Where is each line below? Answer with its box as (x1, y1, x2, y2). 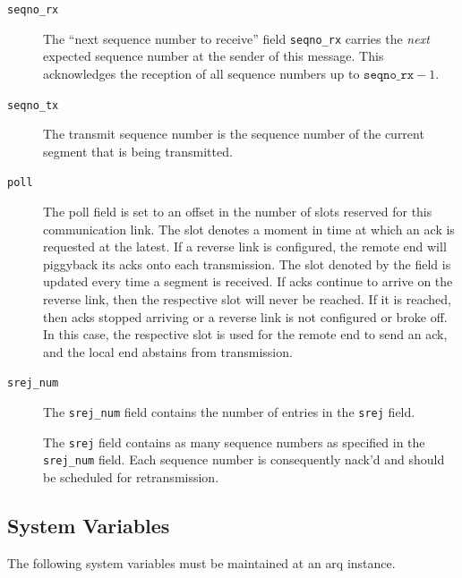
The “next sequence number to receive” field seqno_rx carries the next (43, 29, 430, 47)
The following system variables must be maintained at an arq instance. (7, 553, 396, 572)
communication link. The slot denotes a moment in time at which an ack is (43, 219, 455, 238)
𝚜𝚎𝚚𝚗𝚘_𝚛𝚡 (364, 68, 415, 81)
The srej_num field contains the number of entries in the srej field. (43, 403, 415, 421)
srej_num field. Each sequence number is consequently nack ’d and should (43, 450, 445, 469)
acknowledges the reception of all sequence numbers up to (43, 64, 360, 82)
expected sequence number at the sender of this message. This (43, 47, 384, 65)
